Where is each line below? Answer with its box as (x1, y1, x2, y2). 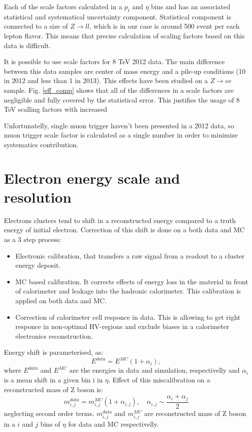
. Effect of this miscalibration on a (108, 375, 210, 385)
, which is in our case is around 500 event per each (89, 21, 240, 31)
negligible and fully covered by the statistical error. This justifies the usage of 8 (4, 94, 240, 104)
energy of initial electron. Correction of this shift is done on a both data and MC (4, 225, 245, 235)
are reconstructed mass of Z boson (144, 408, 246, 418)
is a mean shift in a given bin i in (4, 375, 103, 385)
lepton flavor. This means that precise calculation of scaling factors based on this (4, 30, 245, 40)
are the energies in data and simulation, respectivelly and (69, 365, 240, 375)
